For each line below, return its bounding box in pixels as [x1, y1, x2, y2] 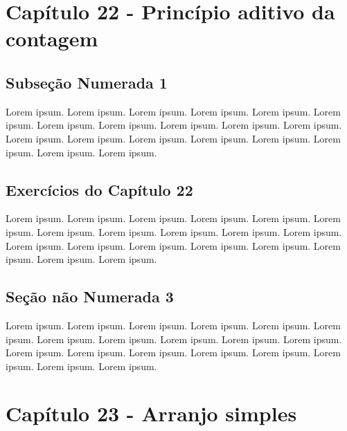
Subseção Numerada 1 [6, 71, 168, 93]
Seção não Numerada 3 [6, 286, 174, 307]
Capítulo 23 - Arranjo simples [6, 399, 297, 428]
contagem [6, 24, 98, 53]
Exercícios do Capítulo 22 [6, 178, 193, 200]
